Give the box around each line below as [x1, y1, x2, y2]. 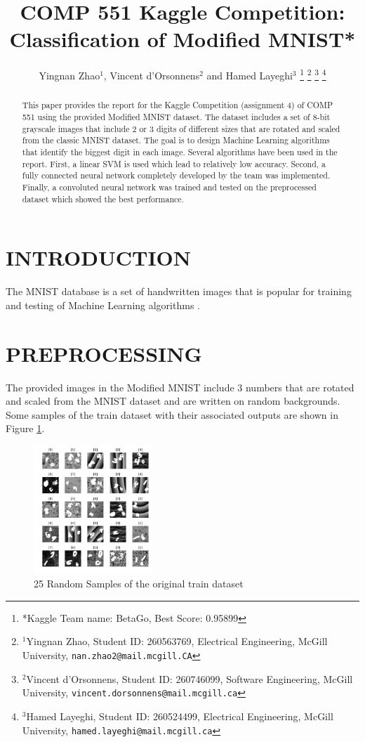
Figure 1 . [6, 421, 45, 436]
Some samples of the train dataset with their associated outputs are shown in [6, 407, 338, 422]
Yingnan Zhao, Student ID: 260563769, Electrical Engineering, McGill [26, 634, 328, 649]
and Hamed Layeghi [206, 67, 293, 82]
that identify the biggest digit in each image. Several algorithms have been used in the [22, 145, 338, 157]
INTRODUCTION [6, 243, 192, 272]
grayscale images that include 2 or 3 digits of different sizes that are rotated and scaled [22, 122, 340, 134]
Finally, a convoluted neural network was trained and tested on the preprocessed [22, 181, 317, 193]
